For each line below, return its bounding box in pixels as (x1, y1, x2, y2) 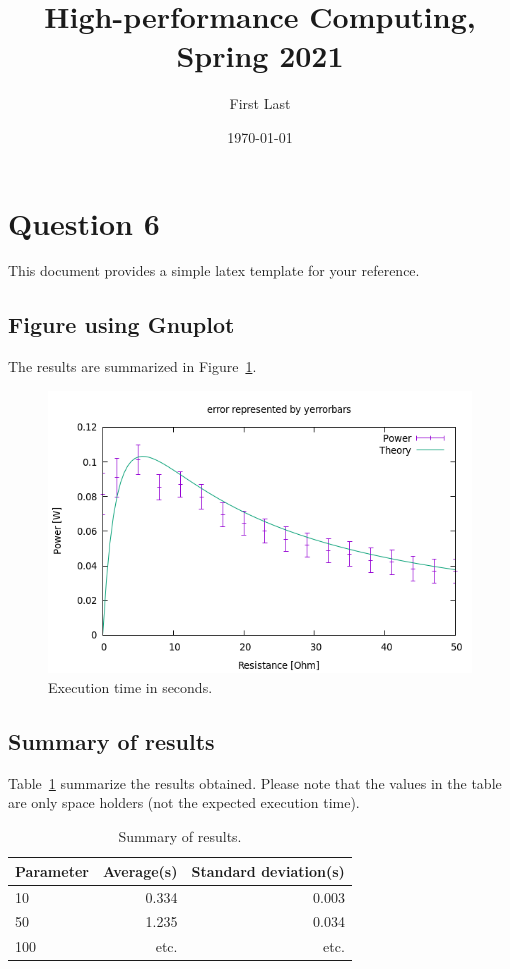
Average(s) (102, 860, 178, 881)
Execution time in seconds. (48, 677, 213, 698)
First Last (229, 93, 291, 114)
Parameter (15, 860, 89, 881)
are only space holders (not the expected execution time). (8, 792, 360, 813)
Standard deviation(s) (191, 860, 345, 881)
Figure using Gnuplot (8, 309, 235, 340)
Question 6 (8, 202, 160, 243)
